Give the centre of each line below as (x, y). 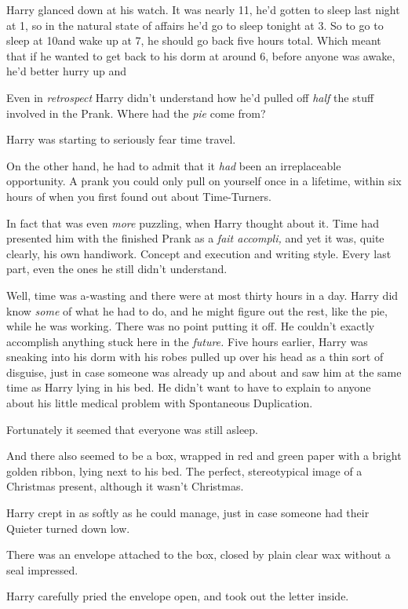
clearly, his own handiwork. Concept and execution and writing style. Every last (199, 253)
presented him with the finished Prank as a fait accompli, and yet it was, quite (195, 238)
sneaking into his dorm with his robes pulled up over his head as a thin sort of (195, 357)
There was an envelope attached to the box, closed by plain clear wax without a (199, 554)
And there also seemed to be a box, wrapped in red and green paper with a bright (204, 456)
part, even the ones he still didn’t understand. (117, 269)
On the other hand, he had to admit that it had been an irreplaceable (174, 165)
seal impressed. (42, 569)
